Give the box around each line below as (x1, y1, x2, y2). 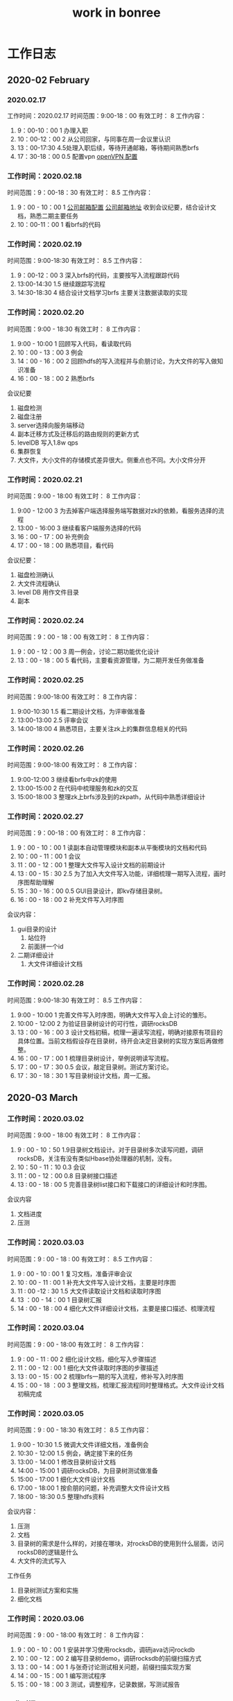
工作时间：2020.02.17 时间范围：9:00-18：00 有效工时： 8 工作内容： (7, 111, 207, 119)
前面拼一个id (27, 942, 64, 951)
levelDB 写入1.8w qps (17, 438, 78, 447)
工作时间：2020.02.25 (7, 675, 85, 685)
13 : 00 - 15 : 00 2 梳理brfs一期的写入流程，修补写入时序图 (17, 1372, 184, 1381)
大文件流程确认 (17, 579, 60, 588)
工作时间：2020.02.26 (7, 744, 85, 753)
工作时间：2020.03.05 (7, 1408, 85, 1418)
